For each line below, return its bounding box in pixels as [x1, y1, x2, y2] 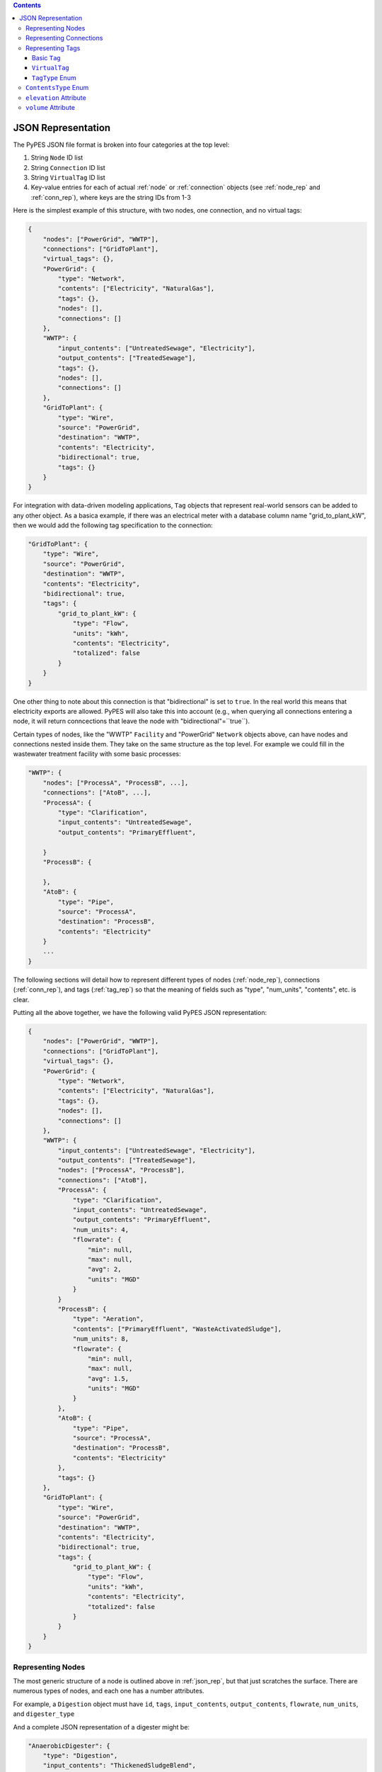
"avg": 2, [87, 1265, 122, 1274]
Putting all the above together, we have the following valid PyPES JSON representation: [13, 1009, 267, 1017]
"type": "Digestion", [42, 1751, 118, 1759]
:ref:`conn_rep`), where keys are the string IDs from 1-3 [30, 193, 191, 201]
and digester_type [13, 1710, 75, 1718]
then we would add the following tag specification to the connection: [13, 521, 214, 529]
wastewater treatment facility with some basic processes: [13, 750, 182, 758]
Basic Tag [32, 53, 62, 62]
